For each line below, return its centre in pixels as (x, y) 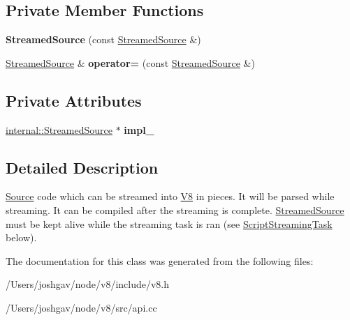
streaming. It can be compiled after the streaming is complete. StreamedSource (175, 209)
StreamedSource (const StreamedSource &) (103, 39)
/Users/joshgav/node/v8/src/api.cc (81, 307)
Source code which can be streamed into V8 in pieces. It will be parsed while (170, 196)
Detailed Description (82, 167)
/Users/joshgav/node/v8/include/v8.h (88, 284)
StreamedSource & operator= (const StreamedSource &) (130, 62)
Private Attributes (74, 100)
